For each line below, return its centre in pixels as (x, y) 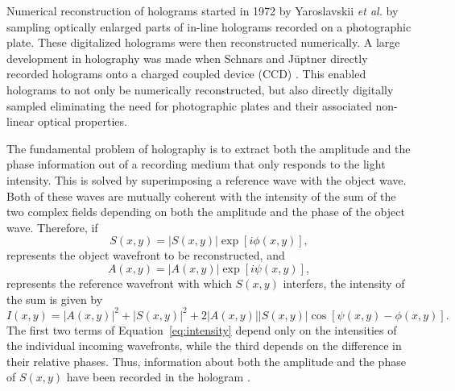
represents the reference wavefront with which (119, 283)
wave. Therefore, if (52, 227)
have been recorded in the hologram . (158, 377)
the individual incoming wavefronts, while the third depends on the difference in (204, 345)
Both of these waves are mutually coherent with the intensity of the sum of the (201, 195)
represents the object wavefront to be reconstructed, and (146, 255)
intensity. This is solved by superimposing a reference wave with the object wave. (207, 179)
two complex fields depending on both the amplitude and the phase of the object (206, 212)
